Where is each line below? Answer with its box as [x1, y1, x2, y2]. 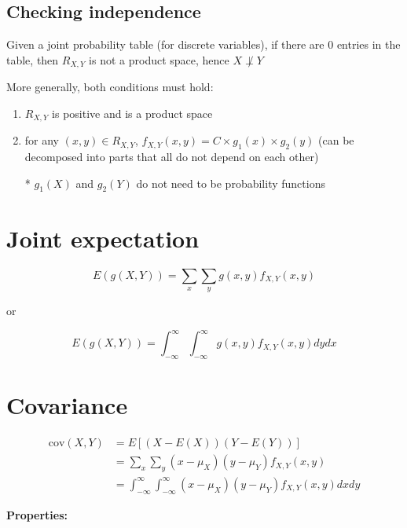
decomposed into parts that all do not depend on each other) [24, 148, 319, 165]
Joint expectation [6, 222, 200, 254]
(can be [318, 132, 354, 148]
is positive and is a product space [52, 104, 213, 121]
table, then [6, 51, 59, 68]
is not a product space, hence [89, 51, 229, 68]
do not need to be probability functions [136, 174, 325, 191]
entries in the [336, 36, 401, 53]
